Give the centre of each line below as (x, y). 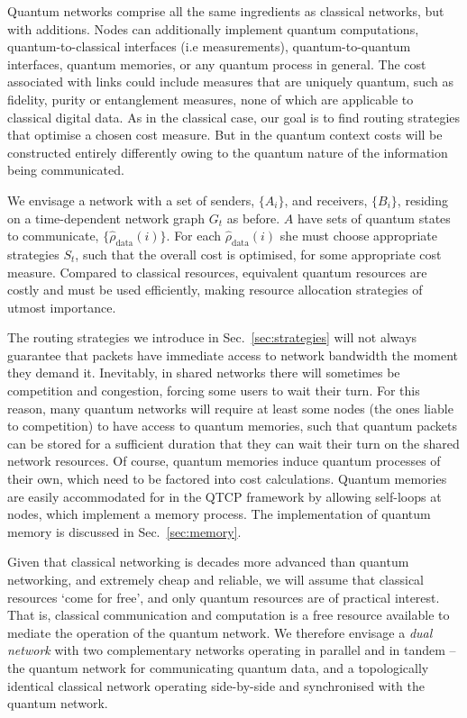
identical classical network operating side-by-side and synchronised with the (216, 685)
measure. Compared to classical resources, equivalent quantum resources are (217, 272)
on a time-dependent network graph (106, 218)
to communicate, (53, 236)
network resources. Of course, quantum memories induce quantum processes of (224, 461)
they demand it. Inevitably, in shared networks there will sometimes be (204, 373)
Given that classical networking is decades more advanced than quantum (208, 562)
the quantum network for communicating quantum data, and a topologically (218, 667)
